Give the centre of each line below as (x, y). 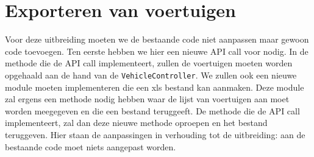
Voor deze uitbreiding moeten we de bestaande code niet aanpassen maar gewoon (157, 39)
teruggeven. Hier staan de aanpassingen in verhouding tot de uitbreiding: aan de (155, 134)
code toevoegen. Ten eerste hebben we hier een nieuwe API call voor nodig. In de (157, 51)
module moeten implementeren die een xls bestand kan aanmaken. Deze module (155, 87)
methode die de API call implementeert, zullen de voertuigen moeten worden (149, 63)
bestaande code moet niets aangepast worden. (91, 146)
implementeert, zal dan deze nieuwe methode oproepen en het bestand (136, 123)
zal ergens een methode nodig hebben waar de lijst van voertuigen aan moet (147, 99)
